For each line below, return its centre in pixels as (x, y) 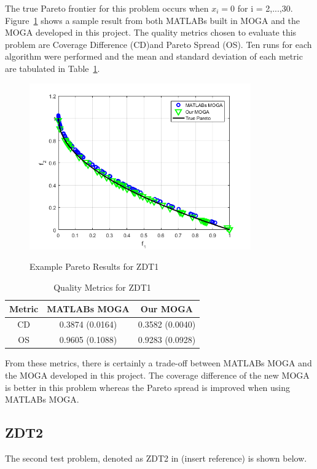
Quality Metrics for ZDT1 (102, 287)
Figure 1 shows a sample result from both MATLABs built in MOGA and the (152, 20)
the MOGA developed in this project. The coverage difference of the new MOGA (157, 375)
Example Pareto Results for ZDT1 (94, 266)
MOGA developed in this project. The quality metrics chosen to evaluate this (151, 32)
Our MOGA (167, 308)
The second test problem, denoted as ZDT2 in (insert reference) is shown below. (156, 458)
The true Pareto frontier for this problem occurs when (107, 8)
